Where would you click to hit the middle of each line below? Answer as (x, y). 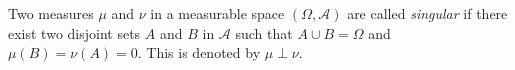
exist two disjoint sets (74, 32)
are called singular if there (427, 13)
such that (264, 32)
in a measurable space (217, 13)
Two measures (51, 13)
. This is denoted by (199, 52)
